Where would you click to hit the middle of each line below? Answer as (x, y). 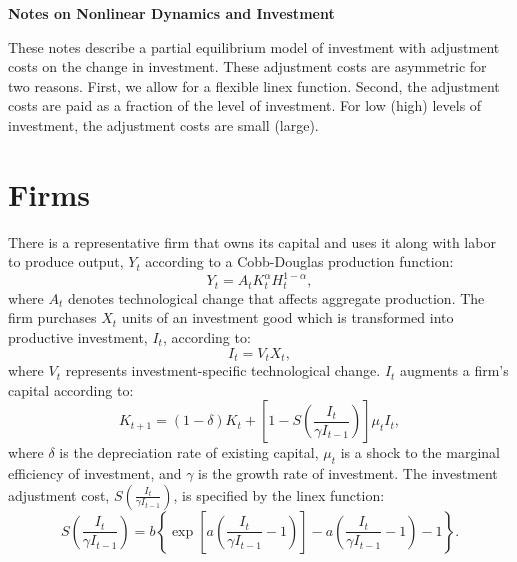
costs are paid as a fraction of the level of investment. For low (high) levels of (245, 105)
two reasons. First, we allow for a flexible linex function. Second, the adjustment (254, 85)
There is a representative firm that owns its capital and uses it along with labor (252, 241)
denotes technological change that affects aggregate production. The (276, 297)
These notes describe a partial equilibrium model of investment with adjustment (254, 46)
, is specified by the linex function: (279, 494)
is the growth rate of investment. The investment (348, 473)
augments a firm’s (454, 370)
